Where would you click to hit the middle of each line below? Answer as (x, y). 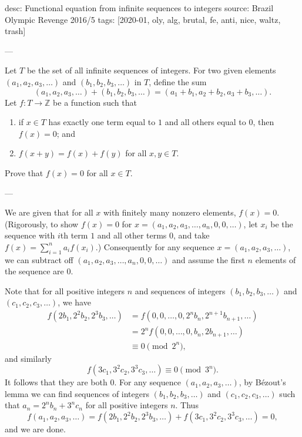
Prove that (24, 172)
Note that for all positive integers (65, 290)
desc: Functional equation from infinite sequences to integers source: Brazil (139, 8)
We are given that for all (49, 212)
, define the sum (178, 81)
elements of (276, 259)
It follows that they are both (56, 382)
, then (264, 122)
